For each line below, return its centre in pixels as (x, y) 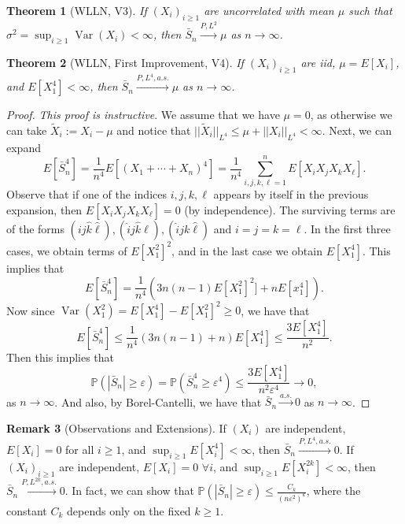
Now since (31, 310)
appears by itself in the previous (291, 194)
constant (27, 510)
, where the (333, 491)
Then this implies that (61, 357)
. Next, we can (357, 130)
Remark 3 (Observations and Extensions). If (116, 427)
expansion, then (44, 210)
